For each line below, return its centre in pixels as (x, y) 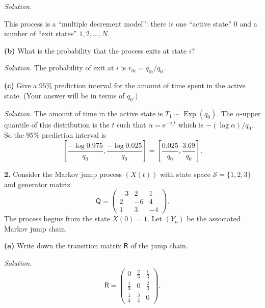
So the (14, 135)
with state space (185, 174)
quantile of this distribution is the (57, 124)
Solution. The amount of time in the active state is (84, 113)
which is (191, 124)
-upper (250, 113)
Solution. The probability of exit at (59, 68)
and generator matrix (37, 184)
